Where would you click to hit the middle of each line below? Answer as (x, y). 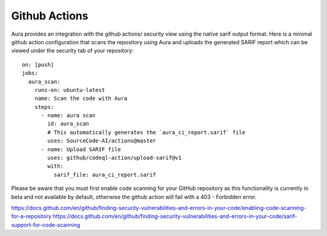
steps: (44, 107)
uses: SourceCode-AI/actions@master (102, 141)
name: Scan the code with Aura (81, 99)
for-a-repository (31, 216)
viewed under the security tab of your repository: (72, 51)
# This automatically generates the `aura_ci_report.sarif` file (147, 132)
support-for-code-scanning (46, 225)
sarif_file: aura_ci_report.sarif (105, 175)
